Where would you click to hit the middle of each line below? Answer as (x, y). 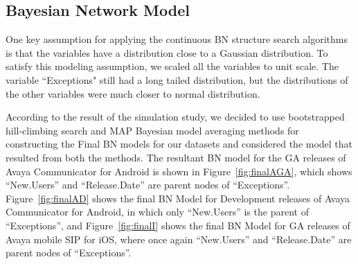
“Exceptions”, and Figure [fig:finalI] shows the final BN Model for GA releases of (178, 225)
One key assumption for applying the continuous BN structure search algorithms (177, 39)
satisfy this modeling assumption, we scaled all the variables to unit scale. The (172, 66)
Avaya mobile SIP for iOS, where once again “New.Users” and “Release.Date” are (179, 239)
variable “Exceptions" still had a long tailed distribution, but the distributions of (177, 79)
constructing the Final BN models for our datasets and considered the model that (179, 144)
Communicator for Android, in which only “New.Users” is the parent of (157, 212)
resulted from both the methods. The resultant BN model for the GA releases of (176, 157)
